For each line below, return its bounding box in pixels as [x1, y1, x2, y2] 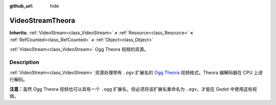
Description [9, 59, 39, 66]
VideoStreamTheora [9, 16, 75, 25]
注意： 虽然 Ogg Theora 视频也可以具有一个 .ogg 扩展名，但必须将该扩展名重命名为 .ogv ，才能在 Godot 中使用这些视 [9, 86, 258, 92]
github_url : [9, 3, 33, 9]
